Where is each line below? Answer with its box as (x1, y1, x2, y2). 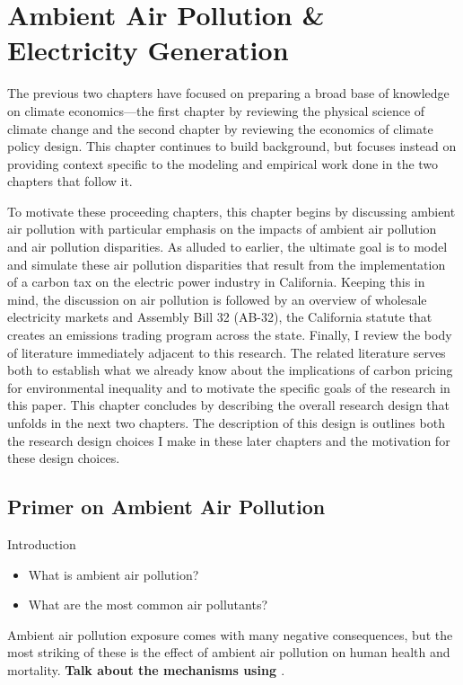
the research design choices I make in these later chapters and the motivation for (7, 431, 450, 449)
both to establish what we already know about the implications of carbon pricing (7, 360, 453, 379)
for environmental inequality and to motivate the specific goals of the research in (7, 378, 450, 396)
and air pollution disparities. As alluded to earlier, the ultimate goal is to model (7, 237, 448, 256)
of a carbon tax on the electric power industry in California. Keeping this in (7, 272, 425, 291)
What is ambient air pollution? (28, 565, 199, 583)
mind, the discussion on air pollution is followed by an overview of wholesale (7, 289, 427, 308)
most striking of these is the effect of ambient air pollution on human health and (7, 643, 450, 662)
